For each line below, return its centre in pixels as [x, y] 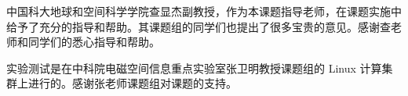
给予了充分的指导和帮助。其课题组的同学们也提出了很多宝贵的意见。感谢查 [199, 26]
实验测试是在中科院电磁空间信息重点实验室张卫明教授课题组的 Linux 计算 [194, 68]
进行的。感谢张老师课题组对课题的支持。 [132, 83]
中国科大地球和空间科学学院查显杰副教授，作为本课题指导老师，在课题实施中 [204, 11]
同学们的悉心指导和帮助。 [94, 42]
